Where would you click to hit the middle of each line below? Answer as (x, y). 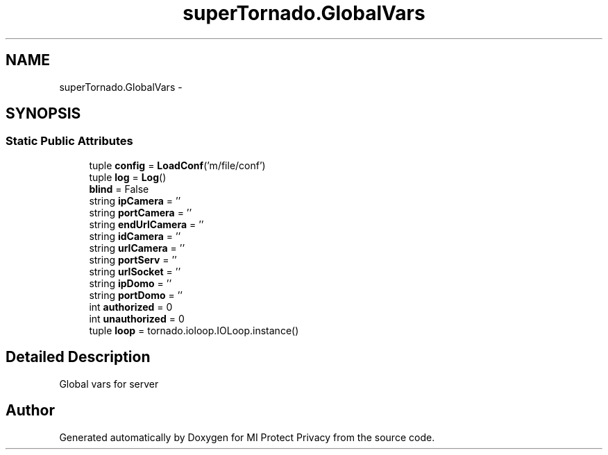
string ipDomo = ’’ (130, 283)
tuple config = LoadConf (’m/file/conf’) (177, 165)
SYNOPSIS (43, 114)
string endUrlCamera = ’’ (146, 224)
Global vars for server (109, 384)
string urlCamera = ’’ (137, 248)
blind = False (119, 189)
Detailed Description (78, 357)
